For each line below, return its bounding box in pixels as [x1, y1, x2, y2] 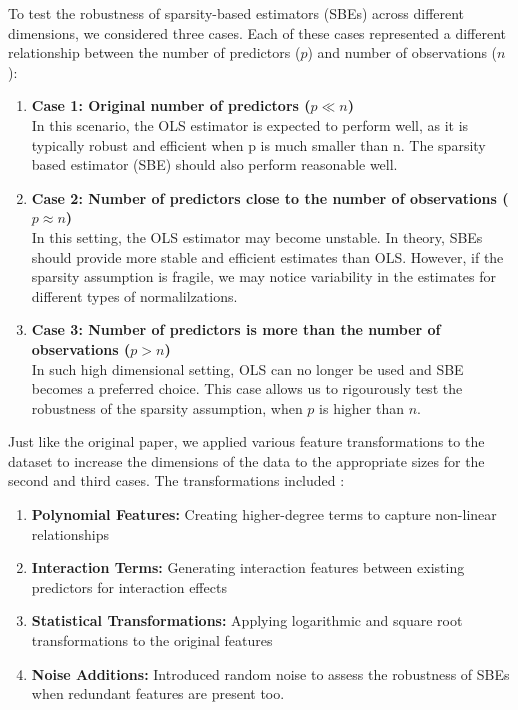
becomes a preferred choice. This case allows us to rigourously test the [31, 378, 463, 399]
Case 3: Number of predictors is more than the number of [31, 319, 441, 340]
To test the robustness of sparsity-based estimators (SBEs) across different [8, 3, 465, 23]
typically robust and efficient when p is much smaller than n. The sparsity [31, 134, 486, 155]
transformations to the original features [31, 630, 273, 651]
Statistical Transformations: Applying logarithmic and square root [31, 610, 463, 631]
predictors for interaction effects [31, 576, 227, 597]
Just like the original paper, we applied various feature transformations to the [8, 431, 485, 452]
